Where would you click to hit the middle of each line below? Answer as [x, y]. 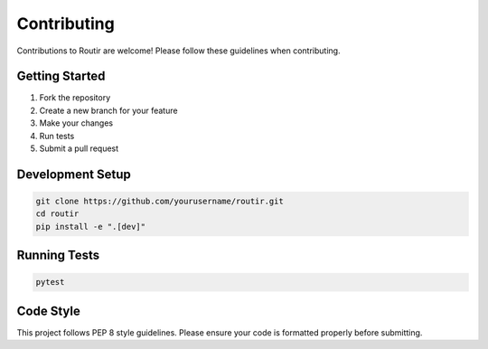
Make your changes [76, 123]
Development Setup [74, 174]
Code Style [48, 311]
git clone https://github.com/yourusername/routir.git [160, 202]
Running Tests [58, 255]
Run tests [57, 136]
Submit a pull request [79, 148]
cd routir [57, 214]
